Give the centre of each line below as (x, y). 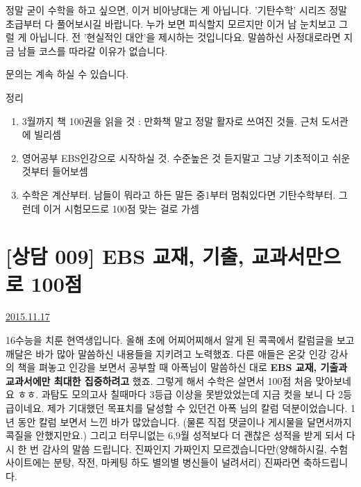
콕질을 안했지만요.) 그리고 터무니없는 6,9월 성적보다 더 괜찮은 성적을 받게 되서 (175, 435)
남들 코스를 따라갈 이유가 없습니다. (93, 50)
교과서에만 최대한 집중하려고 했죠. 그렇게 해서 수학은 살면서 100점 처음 (159, 380)
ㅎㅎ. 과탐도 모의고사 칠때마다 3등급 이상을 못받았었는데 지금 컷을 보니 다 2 (180, 394)
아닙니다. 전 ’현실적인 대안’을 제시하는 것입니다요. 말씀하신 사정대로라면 (185, 37)
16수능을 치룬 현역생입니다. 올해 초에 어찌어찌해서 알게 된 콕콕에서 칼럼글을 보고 (180, 340)
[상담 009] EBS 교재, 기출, (125, 256)
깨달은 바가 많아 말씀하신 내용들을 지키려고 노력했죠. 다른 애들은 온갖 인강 (166, 353)
